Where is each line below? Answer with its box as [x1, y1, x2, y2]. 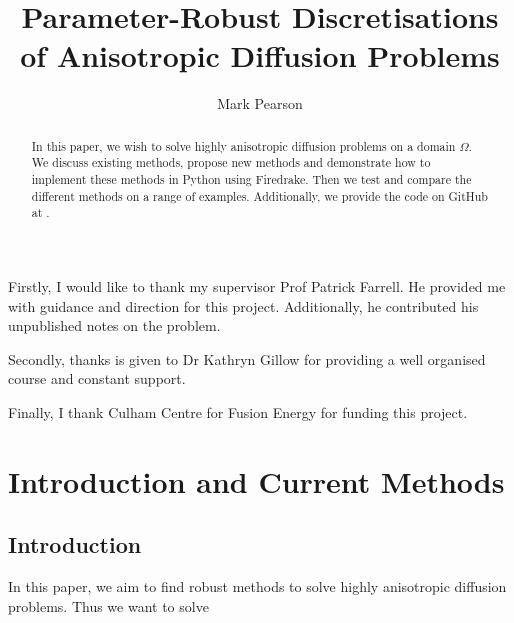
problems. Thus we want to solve [8, 595, 209, 616]
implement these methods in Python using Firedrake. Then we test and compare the [31, 171, 472, 188]
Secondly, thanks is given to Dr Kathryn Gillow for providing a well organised [8, 348, 486, 369]
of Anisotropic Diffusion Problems [20, 35, 500, 76]
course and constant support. [8, 368, 186, 389]
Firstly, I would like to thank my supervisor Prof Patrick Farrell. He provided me [8, 275, 506, 296]
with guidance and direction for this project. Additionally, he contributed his [8, 295, 479, 316]
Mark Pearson [217, 93, 303, 114]
